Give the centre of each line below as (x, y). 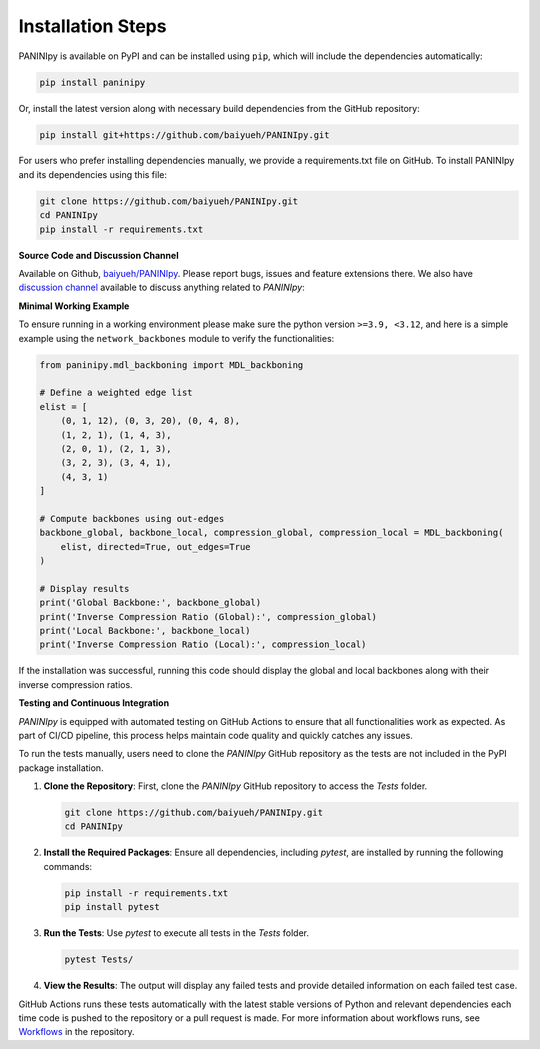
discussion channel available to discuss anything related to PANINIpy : (161, 287)
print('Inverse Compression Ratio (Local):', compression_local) (203, 644)
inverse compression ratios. (76, 684)
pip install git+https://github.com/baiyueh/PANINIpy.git (184, 134)
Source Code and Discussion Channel (98, 255)
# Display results (84, 588)
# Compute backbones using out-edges (132, 518)
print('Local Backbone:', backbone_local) (145, 630)
